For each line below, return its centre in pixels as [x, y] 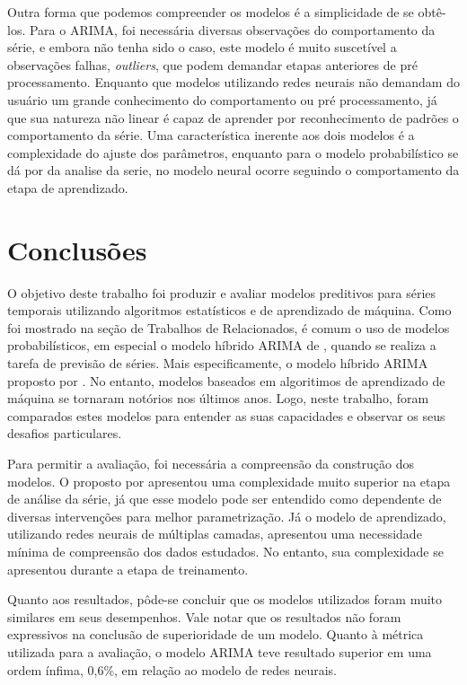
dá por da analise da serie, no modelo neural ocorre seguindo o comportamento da [233, 170]
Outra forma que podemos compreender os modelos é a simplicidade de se [211, 12]
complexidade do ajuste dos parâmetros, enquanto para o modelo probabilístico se [233, 152]
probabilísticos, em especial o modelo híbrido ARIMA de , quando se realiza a [222, 345]
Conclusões [77, 249]
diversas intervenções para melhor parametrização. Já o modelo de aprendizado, [227, 516]
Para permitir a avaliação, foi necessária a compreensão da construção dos [211, 463]
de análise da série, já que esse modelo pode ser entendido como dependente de [225, 499]
